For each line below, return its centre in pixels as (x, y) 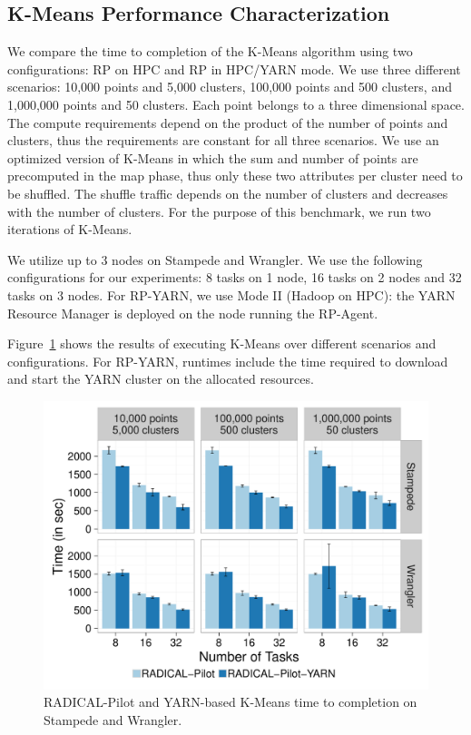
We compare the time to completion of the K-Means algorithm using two (210, 51)
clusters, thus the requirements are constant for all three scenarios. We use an (223, 140)
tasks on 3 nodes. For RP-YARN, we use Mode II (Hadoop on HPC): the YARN (231, 294)
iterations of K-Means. (70, 229)
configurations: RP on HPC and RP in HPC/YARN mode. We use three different (234, 69)
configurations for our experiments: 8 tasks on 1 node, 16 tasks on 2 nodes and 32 (235, 277)
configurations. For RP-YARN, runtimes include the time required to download (228, 361)
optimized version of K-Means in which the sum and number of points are (213, 157)
